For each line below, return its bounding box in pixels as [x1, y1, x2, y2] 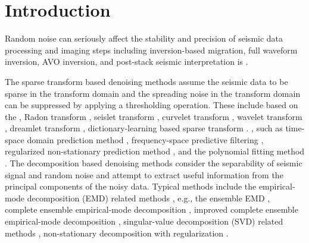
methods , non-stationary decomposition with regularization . [5, 226, 229, 239]
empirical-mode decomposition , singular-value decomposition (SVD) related [5, 215, 283, 228]
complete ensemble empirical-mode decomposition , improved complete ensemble [5, 203, 298, 216]
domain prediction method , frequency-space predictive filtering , [27, 133, 264, 146]
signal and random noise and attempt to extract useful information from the [5, 168, 283, 181]
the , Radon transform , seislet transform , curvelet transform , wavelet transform [5, 110, 302, 122]
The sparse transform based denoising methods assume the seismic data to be [5, 75, 288, 87]
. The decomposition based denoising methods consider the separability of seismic [5, 157, 302, 169]
